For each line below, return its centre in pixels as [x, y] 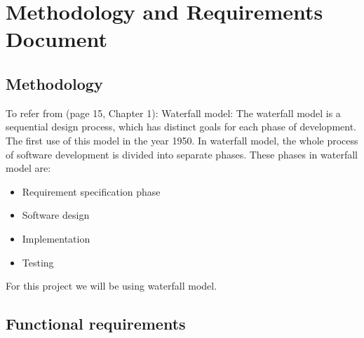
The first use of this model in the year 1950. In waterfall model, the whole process [182, 140]
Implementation [56, 238]
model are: [28, 168]
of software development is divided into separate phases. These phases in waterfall [182, 154]
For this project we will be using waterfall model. [112, 286]
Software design [56, 215]
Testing [38, 262]
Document [56, 39]
